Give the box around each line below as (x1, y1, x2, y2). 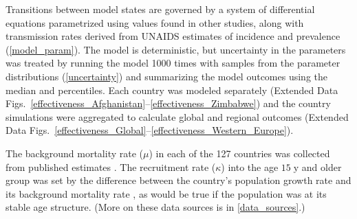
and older (301, 159, 342, 174)
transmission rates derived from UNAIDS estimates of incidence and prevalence (6, 29, 340, 43)
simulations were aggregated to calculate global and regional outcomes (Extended (6, 109, 349, 124)
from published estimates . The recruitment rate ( (6, 159, 216, 174)
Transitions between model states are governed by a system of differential (6, 2, 315, 16)
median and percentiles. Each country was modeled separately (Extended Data (6, 82, 338, 97)
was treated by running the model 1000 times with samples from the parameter (6, 56, 340, 70)
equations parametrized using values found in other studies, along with (6, 15, 304, 30)
